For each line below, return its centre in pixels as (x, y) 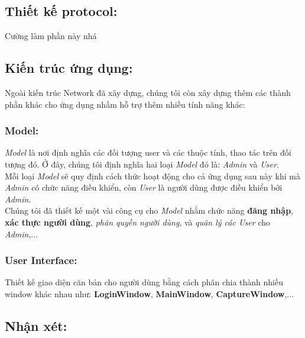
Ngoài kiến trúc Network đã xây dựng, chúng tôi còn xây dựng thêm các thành (148, 92)
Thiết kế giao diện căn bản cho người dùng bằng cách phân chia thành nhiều (144, 282)
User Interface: (41, 260)
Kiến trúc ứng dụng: (69, 68)
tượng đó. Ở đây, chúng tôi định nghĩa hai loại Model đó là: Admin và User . (142, 164)
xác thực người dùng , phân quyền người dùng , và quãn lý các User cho (137, 222)
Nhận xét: (36, 325)
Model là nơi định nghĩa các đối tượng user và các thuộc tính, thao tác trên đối (148, 152)
